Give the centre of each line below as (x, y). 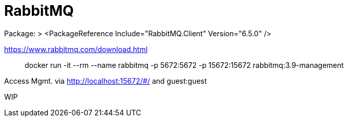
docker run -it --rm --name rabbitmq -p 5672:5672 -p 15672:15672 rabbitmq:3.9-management (184, 65)
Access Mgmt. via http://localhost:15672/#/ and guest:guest (106, 81)
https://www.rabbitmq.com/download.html (76, 49)
